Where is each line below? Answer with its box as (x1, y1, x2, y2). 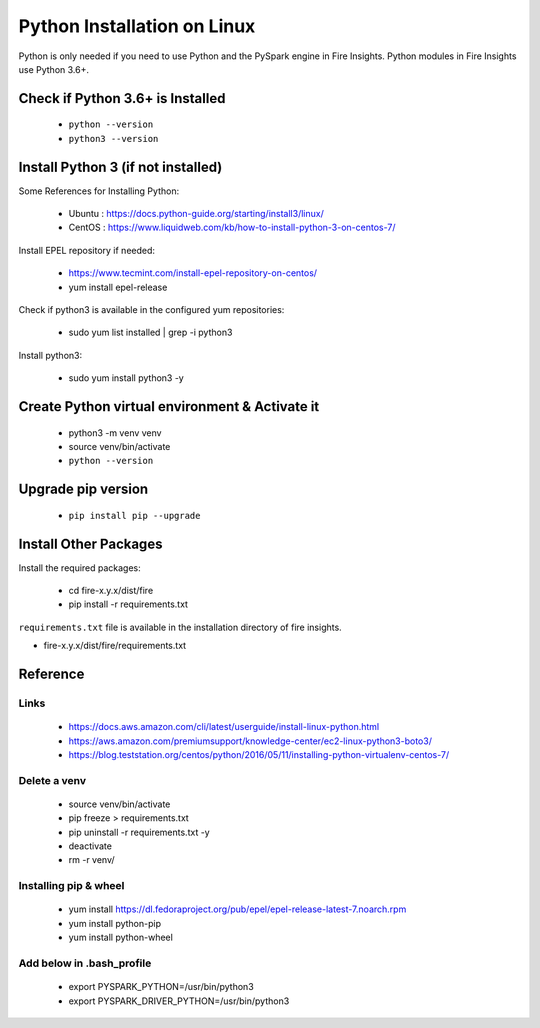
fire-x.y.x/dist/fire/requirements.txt (43, 640, 187, 652)
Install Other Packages (18, 535, 163, 552)
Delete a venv (18, 773, 87, 787)
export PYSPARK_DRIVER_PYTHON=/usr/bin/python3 (68, 995, 290, 1007)
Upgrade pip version (18, 481, 149, 498)
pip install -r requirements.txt (68, 598, 189, 610)
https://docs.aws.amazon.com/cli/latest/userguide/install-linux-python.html (68, 721, 380, 733)
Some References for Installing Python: (18, 185, 180, 197)
